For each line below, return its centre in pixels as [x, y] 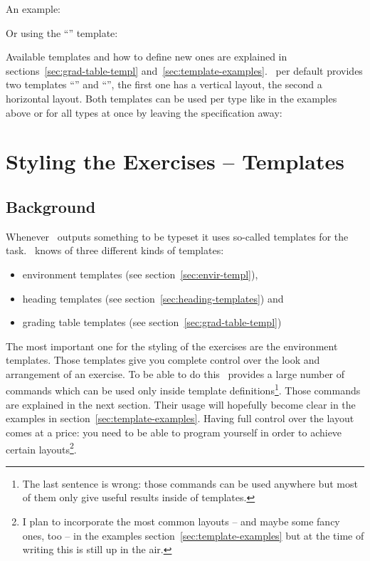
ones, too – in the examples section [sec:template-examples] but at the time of [193, 535]
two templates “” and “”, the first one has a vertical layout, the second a [164, 84]
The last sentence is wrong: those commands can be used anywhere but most [190, 483]
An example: [33, 9]
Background [51, 206]
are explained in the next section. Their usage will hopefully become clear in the [181, 404]
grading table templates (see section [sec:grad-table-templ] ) [152, 322]
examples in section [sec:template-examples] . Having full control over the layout [180, 418]
